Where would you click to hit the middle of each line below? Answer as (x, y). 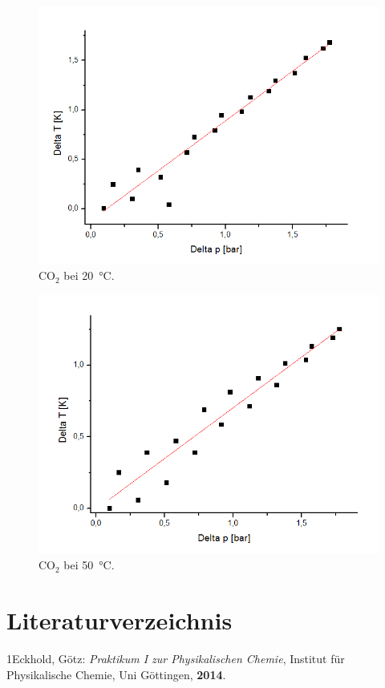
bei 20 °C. (89, 275)
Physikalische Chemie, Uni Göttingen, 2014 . (116, 674)
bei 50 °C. (89, 565)
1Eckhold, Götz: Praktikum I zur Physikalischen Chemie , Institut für (176, 659)
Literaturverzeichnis (120, 620)
